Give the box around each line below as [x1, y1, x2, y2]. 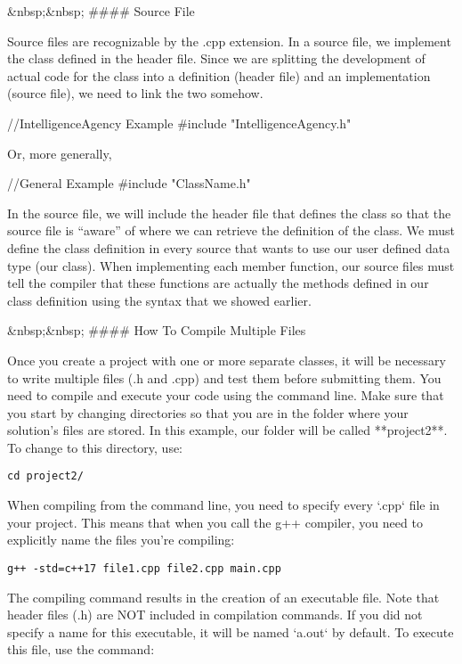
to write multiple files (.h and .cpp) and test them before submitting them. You [7, 368, 442, 387]
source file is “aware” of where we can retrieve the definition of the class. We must [7, 221, 455, 240]
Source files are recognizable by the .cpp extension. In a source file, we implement [7, 31, 451, 50]
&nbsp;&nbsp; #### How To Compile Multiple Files [7, 321, 306, 340]
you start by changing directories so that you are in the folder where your [7, 403, 409, 422]
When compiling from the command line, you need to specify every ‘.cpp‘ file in [7, 496, 440, 514]
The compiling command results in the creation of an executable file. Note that [7, 587, 440, 606]
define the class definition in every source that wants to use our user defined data [7, 238, 450, 257]
